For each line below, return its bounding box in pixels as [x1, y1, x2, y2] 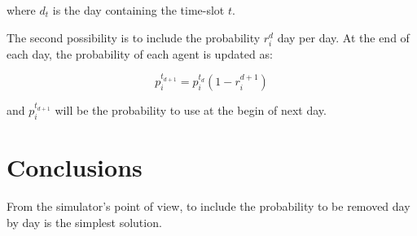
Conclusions [7, 151, 143, 184]
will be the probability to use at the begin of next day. [55, 102, 327, 119]
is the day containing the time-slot [52, 2, 225, 18]
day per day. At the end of [277, 28, 410, 46]
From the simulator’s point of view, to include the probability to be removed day [7, 198, 410, 215]
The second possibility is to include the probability [7, 28, 261, 46]
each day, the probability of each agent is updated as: [7, 45, 273, 62]
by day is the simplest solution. [7, 213, 162, 230]
